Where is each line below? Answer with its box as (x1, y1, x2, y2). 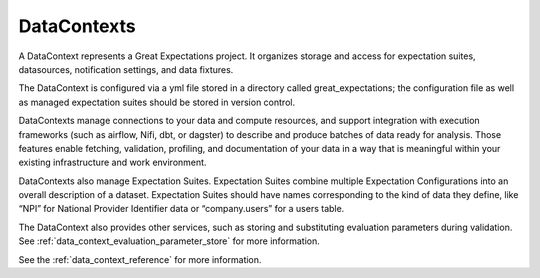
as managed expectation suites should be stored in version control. (18, 96, 295, 108)
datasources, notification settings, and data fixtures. (18, 63, 234, 75)
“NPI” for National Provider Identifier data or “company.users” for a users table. (18, 203, 345, 215)
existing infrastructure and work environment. (18, 156, 207, 169)
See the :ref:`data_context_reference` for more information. (18, 253, 262, 265)
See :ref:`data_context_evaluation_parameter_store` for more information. (18, 235, 320, 247)
